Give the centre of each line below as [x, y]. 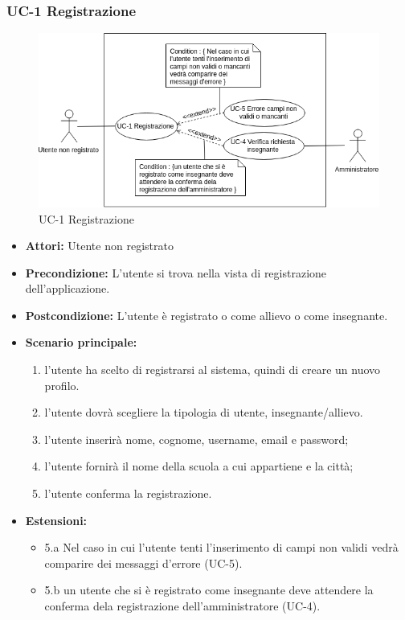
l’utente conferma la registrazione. [128, 493]
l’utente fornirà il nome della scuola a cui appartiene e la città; [199, 466]
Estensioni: [56, 520]
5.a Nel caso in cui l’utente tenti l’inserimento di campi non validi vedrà [221, 547]
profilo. [62, 385]
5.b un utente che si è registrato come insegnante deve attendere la [209, 590]
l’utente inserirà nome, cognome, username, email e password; [196, 439]
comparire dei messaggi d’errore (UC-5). [143, 563]
